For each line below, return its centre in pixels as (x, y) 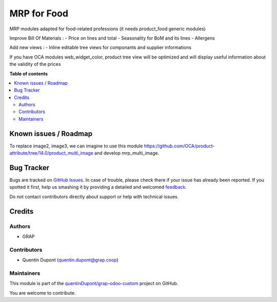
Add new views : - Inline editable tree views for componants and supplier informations (101, 48)
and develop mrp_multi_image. (127, 153)
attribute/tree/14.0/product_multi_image (51, 153)
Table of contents (29, 73)
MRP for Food (39, 13)
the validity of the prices (35, 64)
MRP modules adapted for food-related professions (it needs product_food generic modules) (108, 29)
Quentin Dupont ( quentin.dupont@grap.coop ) (71, 260)
